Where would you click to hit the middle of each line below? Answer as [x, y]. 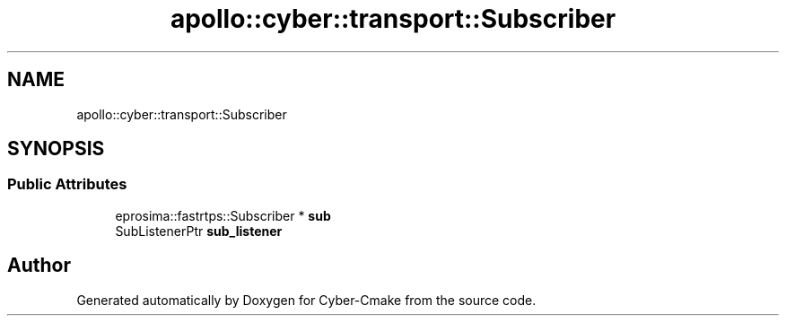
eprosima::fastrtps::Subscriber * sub [223, 215]
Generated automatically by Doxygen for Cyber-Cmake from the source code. [306, 300]
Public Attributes [67, 184]
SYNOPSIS [56, 149]
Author [39, 266]
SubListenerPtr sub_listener [199, 231]
